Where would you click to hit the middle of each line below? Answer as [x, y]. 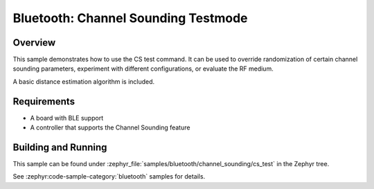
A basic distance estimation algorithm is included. [84, 81]
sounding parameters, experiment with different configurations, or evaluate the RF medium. [143, 69]
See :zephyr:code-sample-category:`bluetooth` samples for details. [109, 177]
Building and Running [60, 147]
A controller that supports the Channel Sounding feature [110, 127]
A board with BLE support [67, 118]
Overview [34, 43]
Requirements [44, 101]
